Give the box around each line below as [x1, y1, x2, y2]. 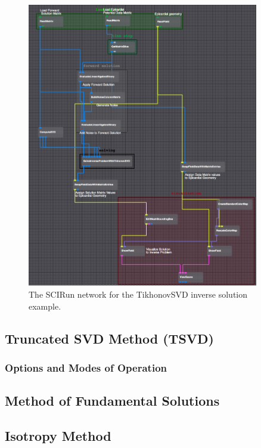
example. [29, 299, 61, 312]
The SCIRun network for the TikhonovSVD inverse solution [29, 288, 248, 300]
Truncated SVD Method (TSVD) [5, 329, 214, 347]
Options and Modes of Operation [5, 360, 167, 375]
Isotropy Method [5, 426, 111, 444]
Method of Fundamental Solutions [5, 391, 220, 410]
